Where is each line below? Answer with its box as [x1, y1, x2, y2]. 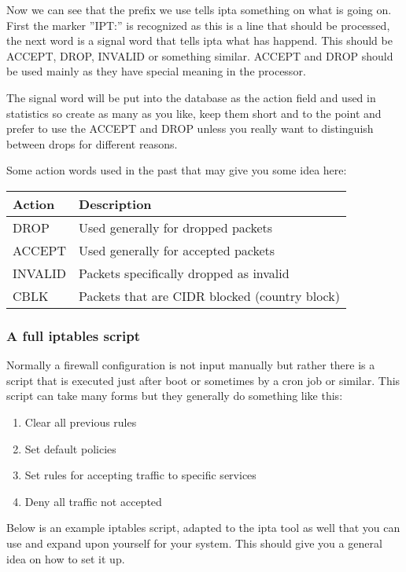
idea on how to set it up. [6, 550, 125, 566]
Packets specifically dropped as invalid [79, 263, 290, 282]
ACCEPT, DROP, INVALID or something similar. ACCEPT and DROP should [6, 47, 393, 64]
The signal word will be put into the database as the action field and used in [6, 89, 376, 105]
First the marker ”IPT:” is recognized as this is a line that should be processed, [6, 16, 390, 33]
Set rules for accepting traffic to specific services [24, 467, 257, 483]
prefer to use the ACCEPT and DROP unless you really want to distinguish [6, 120, 374, 137]
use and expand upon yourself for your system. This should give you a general [6, 534, 382, 551]
